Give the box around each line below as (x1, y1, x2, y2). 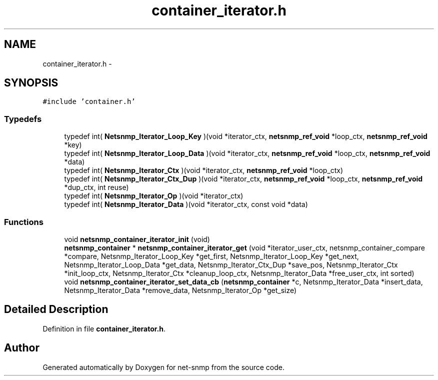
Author (4, 341, 39, 354)
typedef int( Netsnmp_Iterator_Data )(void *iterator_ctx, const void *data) (64, 200, 308, 209)
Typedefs (4, 113, 42, 124)
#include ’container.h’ (42, 97, 135, 106)
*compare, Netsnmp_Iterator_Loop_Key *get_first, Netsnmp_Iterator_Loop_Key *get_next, (64, 251, 359, 260)
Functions (4, 216, 43, 227)
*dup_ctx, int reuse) (64, 183, 129, 192)
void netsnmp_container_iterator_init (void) (64, 234, 210, 243)
